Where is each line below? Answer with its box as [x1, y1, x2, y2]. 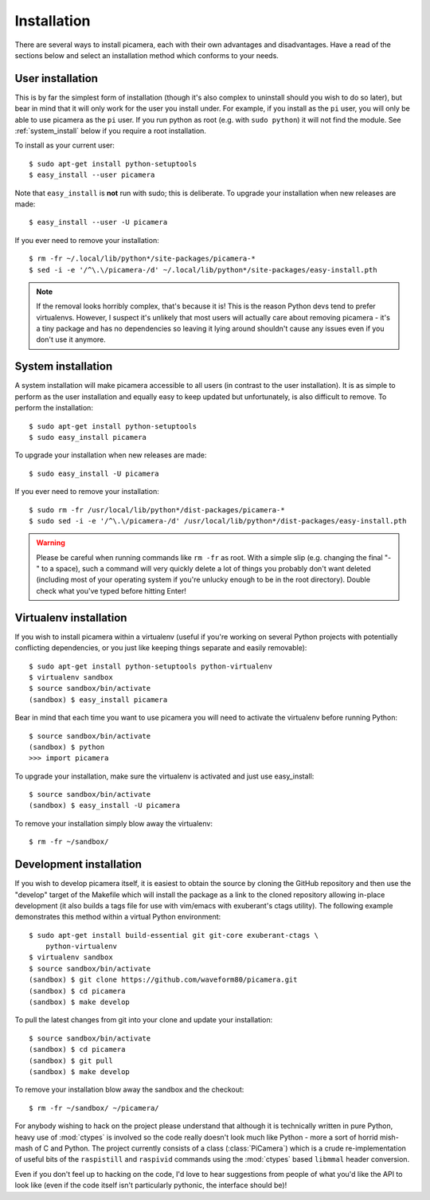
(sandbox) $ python [29, 742, 105, 751]
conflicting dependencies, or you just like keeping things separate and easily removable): [14, 643, 307, 653]
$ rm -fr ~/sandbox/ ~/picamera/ [29, 1104, 159, 1112]
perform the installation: [14, 403, 93, 413]
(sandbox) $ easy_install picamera [29, 695, 168, 704]
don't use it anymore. [36, 335, 107, 344]
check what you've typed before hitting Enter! [36, 586, 186, 595]
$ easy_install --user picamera [29, 171, 155, 179]
